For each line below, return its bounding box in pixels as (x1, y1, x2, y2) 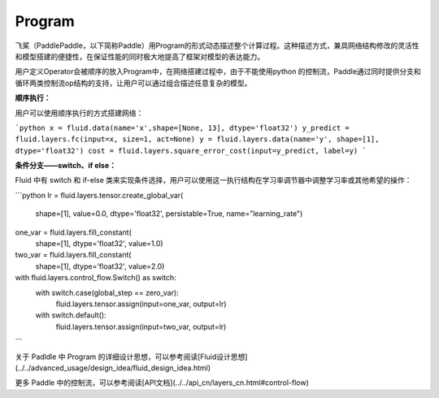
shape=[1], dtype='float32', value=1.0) (35, 239, 163, 249)
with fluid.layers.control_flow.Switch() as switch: (15, 273, 176, 283)
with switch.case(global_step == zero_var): (35, 288, 179, 297)
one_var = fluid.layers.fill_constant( (15, 227, 132, 237)
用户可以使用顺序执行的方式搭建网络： (15, 108, 144, 118)
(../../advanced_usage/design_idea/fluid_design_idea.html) (15, 362, 211, 373)
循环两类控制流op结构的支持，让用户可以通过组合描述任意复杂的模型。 (15, 78, 252, 88)
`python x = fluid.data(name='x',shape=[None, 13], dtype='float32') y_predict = (15, 123, 350, 132)
